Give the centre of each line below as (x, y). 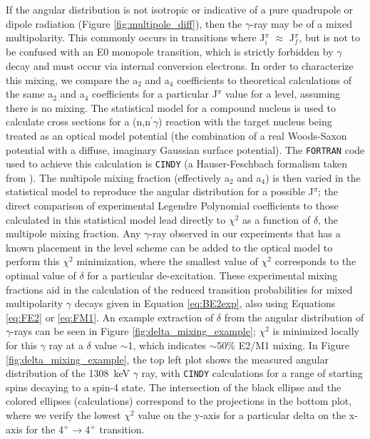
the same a (30, 94)
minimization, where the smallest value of (167, 261)
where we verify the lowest (63, 414)
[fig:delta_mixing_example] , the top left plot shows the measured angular (168, 359)
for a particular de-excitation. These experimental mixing (212, 275)
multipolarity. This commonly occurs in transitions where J (135, 37)
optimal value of (41, 275)
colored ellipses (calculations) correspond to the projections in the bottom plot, (179, 401)
